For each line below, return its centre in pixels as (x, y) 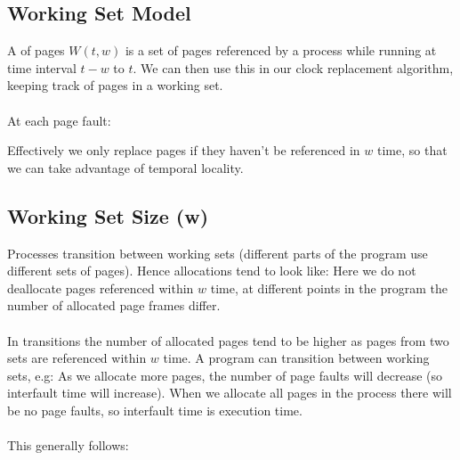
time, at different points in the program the (329, 287)
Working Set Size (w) (108, 215)
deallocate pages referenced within (101, 287)
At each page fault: (59, 120)
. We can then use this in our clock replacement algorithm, (293, 67)
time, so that (412, 150)
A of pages (36, 50)
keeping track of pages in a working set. (115, 85)
